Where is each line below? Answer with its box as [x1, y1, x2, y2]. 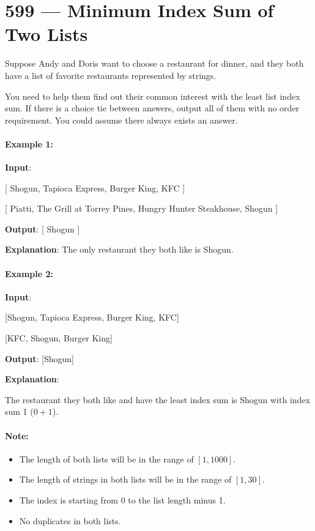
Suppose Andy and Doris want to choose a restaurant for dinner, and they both [5, 57, 304, 70]
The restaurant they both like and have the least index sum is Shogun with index [5, 393, 310, 406]
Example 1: [5, 137, 53, 150]
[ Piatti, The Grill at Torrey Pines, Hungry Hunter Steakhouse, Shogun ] [5, 202, 278, 215]
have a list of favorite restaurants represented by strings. [5, 69, 217, 81]
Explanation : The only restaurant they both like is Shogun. [5, 243, 234, 256]
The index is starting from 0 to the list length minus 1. [19, 493, 226, 506]
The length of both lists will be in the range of [19, 452, 194, 465]
